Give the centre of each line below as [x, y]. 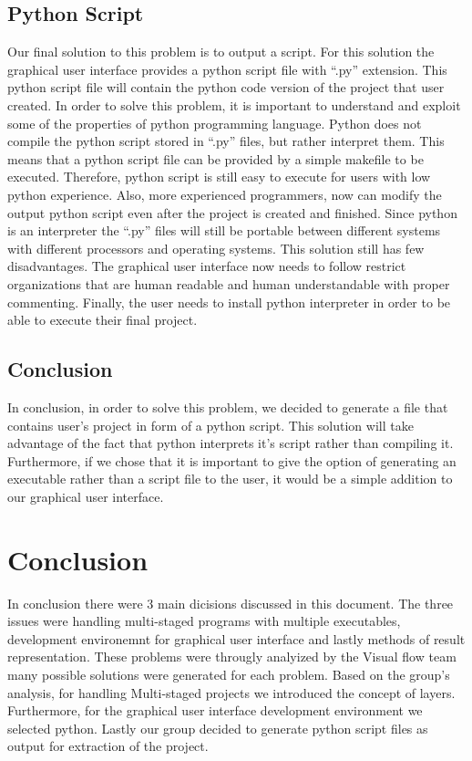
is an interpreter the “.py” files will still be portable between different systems [224, 230]
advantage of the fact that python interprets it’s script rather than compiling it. [231, 443]
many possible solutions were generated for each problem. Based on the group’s [229, 674]
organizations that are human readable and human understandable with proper [229, 283]
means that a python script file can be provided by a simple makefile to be [215, 158]
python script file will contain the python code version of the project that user [226, 87]
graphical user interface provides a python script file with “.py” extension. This [227, 69]
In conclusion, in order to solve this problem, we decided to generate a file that [228, 407]
